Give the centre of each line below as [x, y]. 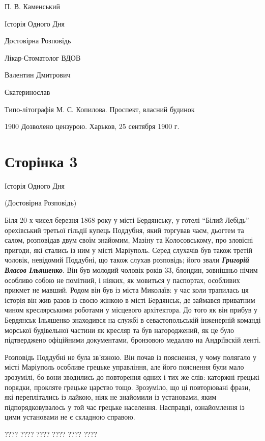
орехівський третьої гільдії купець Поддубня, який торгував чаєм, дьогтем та [124, 230]
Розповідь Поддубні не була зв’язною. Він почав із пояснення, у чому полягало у [130, 357]
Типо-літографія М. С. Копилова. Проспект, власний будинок [100, 109]
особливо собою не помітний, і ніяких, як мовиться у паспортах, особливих [122, 280]
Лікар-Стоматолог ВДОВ [43, 57]
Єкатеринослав [27, 92]
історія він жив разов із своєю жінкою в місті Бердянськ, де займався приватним [130, 300]
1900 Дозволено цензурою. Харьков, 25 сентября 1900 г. [92, 126]
